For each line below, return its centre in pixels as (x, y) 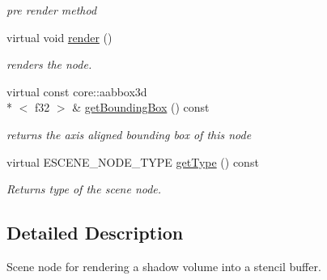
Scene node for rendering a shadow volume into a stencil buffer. (164, 266)
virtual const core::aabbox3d (77, 91)
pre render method (52, 10)
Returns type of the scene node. (84, 189)
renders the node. (49, 64)
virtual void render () (59, 37)
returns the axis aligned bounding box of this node (129, 134)
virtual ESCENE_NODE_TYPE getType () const (133, 161)
